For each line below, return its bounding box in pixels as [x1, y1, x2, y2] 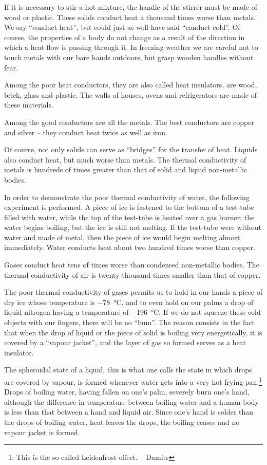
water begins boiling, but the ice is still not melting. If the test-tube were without [4, 222, 261, 233]
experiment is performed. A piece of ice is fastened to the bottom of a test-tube [4, 202, 254, 212]
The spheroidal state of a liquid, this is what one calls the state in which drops [4, 364, 252, 375]
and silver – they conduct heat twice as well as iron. [4, 127, 167, 137]
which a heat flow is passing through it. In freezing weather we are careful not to [4, 42, 258, 52]
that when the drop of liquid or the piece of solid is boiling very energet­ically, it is [4, 327, 262, 337]
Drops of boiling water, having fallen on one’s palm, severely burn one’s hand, [4, 386, 250, 397]
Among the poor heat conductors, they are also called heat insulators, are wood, [4, 79, 257, 90]
